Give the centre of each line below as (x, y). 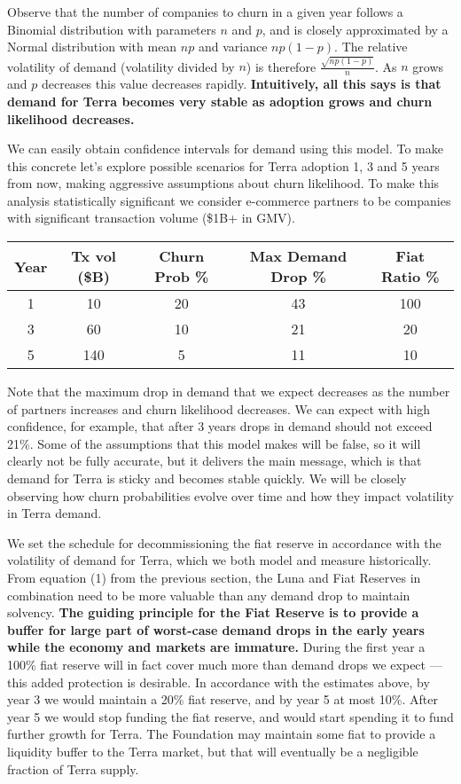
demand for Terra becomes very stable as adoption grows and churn (220, 101)
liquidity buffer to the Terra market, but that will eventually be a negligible (213, 751)
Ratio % (410, 277)
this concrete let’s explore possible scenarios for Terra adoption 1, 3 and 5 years (223, 165)
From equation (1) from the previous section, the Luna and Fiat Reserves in (214, 577)
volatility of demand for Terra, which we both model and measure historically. (219, 560)
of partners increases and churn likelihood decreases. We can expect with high (219, 408)
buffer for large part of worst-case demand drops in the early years (216, 629)
